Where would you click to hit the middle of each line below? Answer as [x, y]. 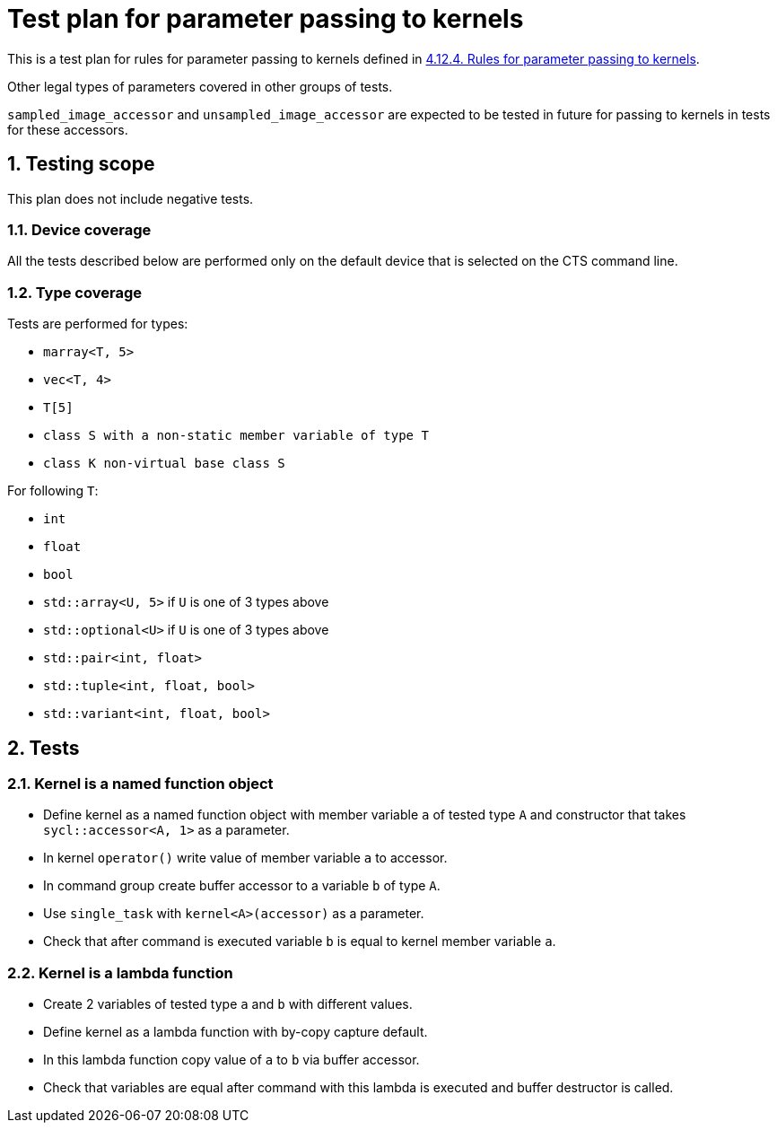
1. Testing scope [81, 164]
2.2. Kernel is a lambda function [120, 972]
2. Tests [44, 748]
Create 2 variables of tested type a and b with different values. [228, 1004]
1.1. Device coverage [79, 229]
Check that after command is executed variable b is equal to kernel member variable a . [300, 942]
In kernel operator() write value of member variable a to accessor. [245, 858]
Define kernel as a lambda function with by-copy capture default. [236, 1032]
